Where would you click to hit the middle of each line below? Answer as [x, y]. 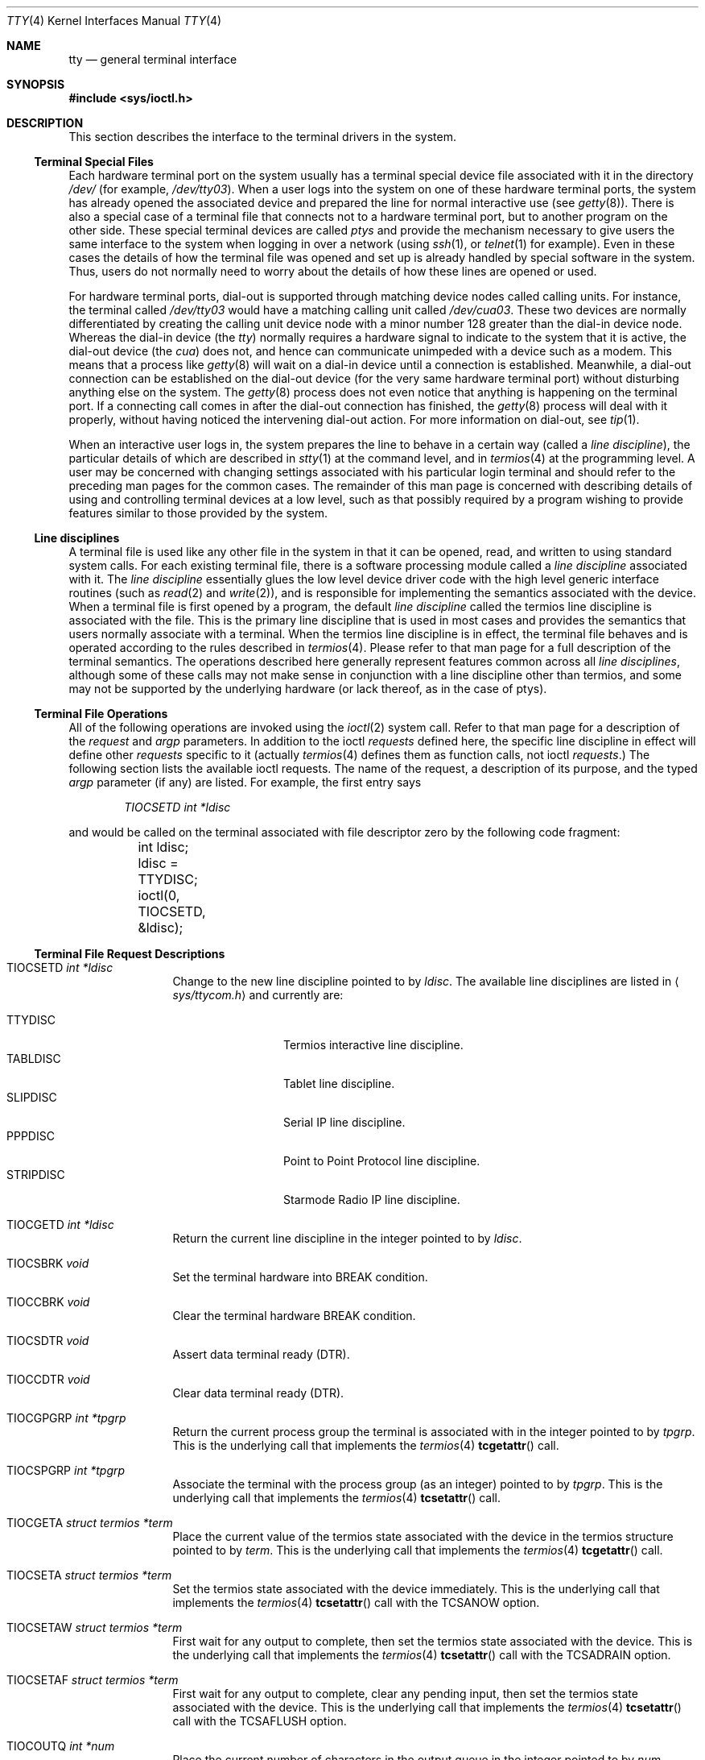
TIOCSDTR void [48, 1341]
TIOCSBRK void [48, 1263]
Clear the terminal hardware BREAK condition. [294, 1316]
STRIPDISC [36, 1175]
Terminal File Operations [101, 714]
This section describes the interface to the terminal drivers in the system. [262, 137]
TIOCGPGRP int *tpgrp [66, 1418]
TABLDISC [34, 1058]
